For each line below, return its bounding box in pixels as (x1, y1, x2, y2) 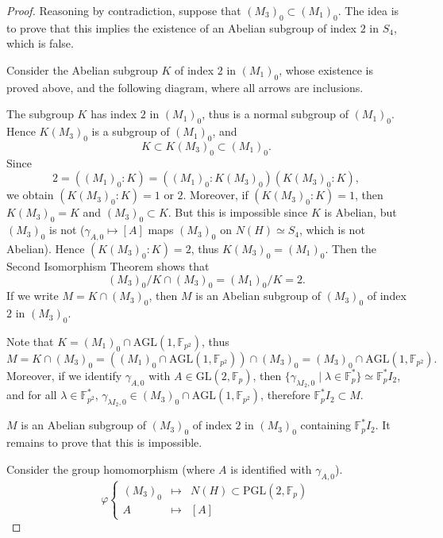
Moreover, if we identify (6, 367, 122, 383)
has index (91, 106, 137, 122)
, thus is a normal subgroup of (202, 106, 349, 122)
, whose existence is (279, 61, 373, 78)
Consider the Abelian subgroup (6, 61, 158, 78)
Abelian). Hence (6, 240, 85, 256)
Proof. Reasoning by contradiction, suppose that (6, 2, 241, 18)
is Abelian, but (324, 204, 397, 221)
